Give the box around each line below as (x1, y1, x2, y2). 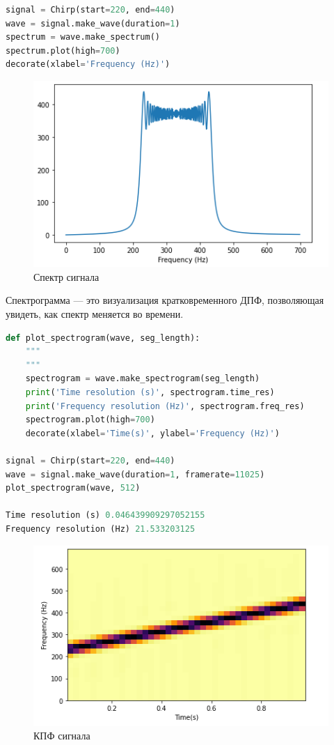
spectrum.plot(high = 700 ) (6, 45, 120, 56)
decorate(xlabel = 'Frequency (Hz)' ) (6, 59, 170, 70)
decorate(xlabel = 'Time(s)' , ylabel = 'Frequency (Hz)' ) (25, 428, 280, 438)
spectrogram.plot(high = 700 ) (25, 415, 155, 425)
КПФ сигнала (33, 728, 90, 743)
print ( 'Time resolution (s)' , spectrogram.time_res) (25, 387, 275, 397)
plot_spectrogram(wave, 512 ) (6, 483, 141, 493)
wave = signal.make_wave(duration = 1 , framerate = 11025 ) (6, 469, 265, 479)
